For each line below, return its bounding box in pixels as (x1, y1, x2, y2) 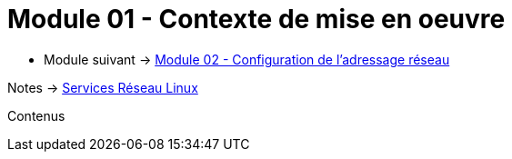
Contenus (7, 107, 65, 124)
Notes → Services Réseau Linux (7, 79, 198, 95)
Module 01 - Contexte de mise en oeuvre (7, 4, 506, 35)
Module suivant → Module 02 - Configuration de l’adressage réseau (44, 51, 450, 67)
